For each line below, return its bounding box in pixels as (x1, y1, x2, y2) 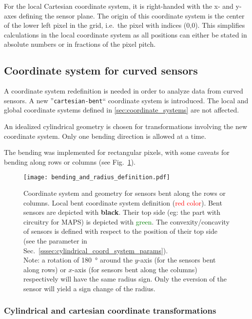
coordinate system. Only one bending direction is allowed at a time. (4, 131, 206, 141)
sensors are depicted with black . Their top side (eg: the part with (23, 207, 221, 217)
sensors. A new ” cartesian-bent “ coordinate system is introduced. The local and (4, 95, 249, 105)
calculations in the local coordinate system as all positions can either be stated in (4, 29, 247, 39)
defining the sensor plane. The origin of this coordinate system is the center (19, 10, 245, 20)
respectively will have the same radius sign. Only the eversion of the (23, 274, 227, 284)
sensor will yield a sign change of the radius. (23, 283, 155, 293)
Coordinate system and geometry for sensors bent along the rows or (23, 188, 226, 198)
